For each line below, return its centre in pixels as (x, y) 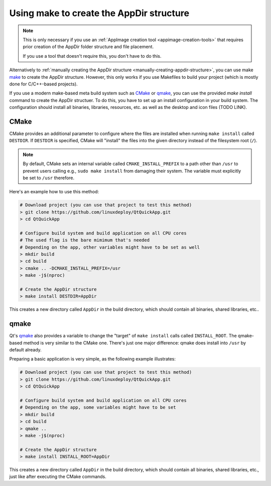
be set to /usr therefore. (49, 178)
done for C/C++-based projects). (43, 84)
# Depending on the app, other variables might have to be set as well (110, 247)
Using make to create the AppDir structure (99, 13)
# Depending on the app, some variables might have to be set (98, 407)
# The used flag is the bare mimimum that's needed (85, 240)
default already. (26, 350)
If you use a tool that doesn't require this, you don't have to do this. (92, 56)
